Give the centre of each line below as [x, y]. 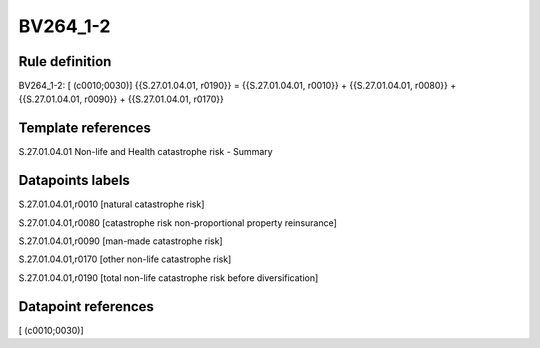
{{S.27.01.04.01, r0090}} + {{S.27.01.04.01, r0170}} [121, 99]
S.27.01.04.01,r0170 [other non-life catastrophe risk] [125, 259]
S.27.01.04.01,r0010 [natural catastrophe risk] [111, 204]
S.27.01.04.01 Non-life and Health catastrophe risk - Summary [146, 152]
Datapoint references [86, 306]
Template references [85, 128]
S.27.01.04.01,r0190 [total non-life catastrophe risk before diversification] [168, 277]
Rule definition [65, 61]
